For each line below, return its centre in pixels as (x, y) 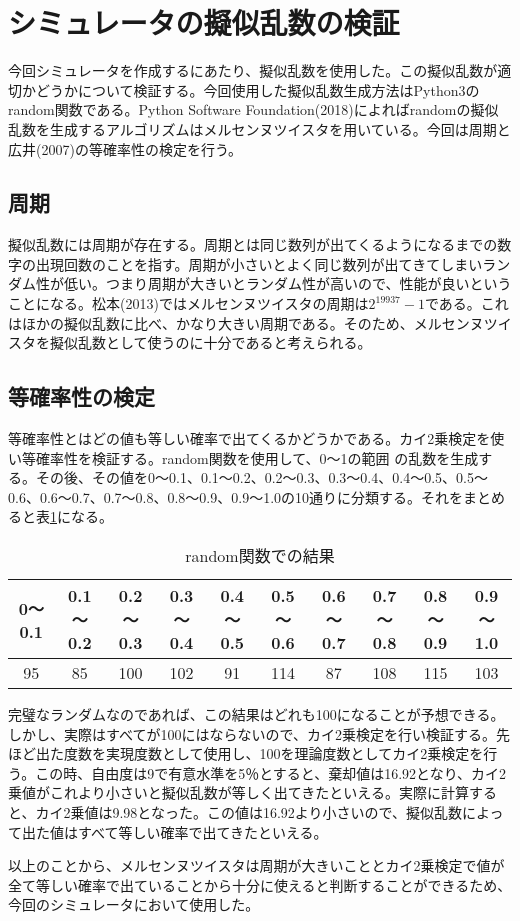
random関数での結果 (260, 556)
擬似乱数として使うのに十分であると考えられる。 (210, 342)
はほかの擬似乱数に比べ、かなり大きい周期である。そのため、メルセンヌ (246, 322)
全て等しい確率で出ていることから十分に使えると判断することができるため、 (260, 884)
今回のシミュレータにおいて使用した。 (134, 904)
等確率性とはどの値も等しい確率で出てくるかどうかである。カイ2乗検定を (249, 438)
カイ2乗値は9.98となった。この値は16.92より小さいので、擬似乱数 (248, 812)
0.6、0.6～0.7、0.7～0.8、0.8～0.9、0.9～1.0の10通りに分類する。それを (236, 496)
